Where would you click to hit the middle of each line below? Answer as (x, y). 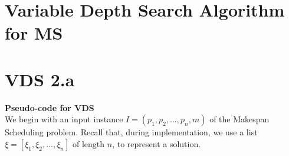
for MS (34, 33)
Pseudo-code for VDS (50, 107)
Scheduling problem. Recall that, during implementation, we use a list (131, 132)
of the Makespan (239, 119)
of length (89, 143)
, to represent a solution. (157, 143)
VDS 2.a (40, 79)
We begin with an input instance (64, 119)
